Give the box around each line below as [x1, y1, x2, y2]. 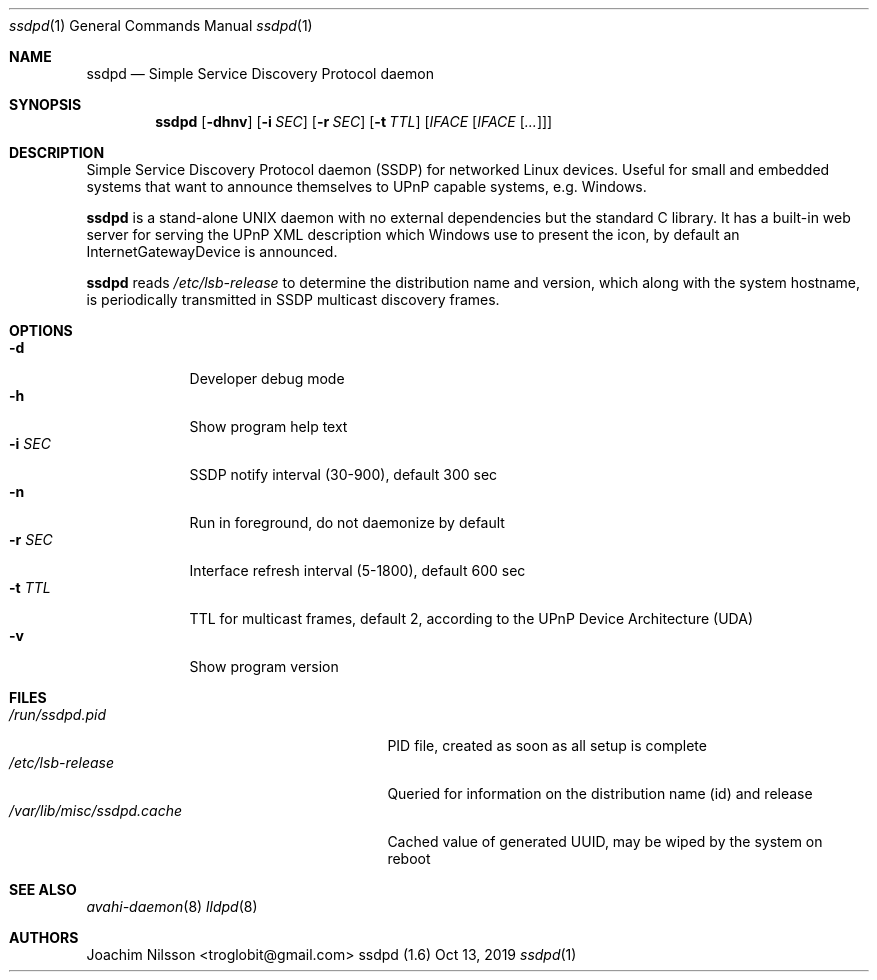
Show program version [189, 658, 339, 675]
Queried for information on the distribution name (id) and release [387, 785, 813, 802]
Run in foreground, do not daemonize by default [189, 514, 505, 531]
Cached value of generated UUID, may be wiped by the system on [387, 833, 823, 850]
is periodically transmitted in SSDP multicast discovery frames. [86, 291, 500, 308]
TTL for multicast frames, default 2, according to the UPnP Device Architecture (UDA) [189, 610, 753, 627]
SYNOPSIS [9, 96, 82, 113]
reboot [387, 850, 431, 867]
